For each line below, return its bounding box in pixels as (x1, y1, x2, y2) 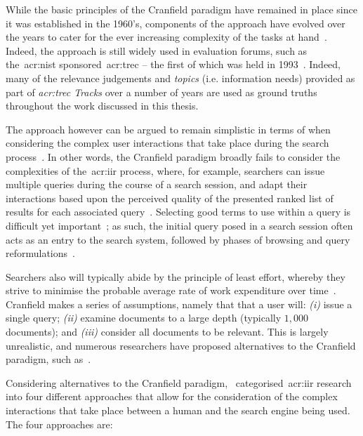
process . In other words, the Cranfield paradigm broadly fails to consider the (6, 149, 341, 164)
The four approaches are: (6, 416, 113, 431)
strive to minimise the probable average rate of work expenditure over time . (6, 283, 336, 298)
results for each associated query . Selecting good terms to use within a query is (6, 204, 351, 219)
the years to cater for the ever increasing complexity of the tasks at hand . (6, 29, 327, 44)
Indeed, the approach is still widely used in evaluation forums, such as (6, 43, 308, 58)
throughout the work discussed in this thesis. (6, 98, 199, 113)
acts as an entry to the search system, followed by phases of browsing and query (6, 232, 350, 246)
